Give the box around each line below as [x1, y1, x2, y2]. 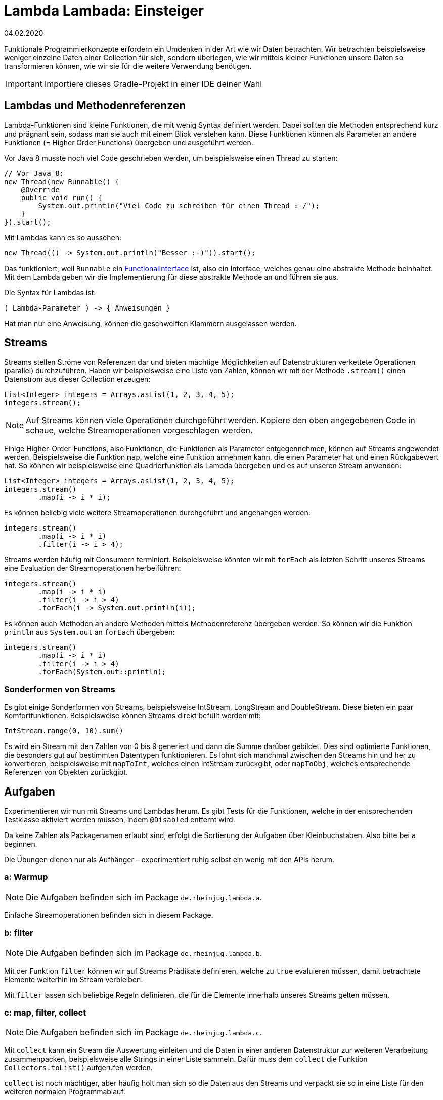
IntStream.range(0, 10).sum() [4, 727, 124, 735]
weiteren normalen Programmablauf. [4, 1087, 125, 1096]
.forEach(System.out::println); [38, 668, 166, 676]
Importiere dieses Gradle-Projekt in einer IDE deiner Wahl [44, 78, 262, 89]
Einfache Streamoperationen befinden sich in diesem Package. [4, 910, 213, 919]
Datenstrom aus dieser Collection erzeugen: [4, 375, 151, 384]
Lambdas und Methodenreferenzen [4, 99, 186, 112]
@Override [21, 185, 60, 194]
